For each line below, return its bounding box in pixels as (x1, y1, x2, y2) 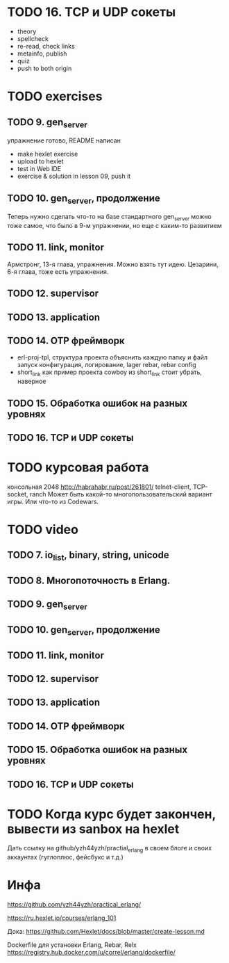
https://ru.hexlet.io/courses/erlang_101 (7, 914, 117, 922)
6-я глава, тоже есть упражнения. (7, 267, 109, 275)
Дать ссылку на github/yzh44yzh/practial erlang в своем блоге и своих (7, 844, 212, 854)
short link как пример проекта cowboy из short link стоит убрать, (17, 368, 203, 378)
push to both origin (17, 64, 72, 72)
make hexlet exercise (17, 150, 78, 159)
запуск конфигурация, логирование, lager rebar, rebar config (17, 361, 196, 369)
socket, (7, 489, 28, 498)
